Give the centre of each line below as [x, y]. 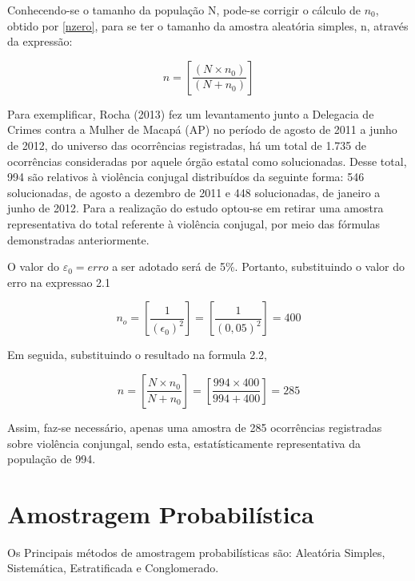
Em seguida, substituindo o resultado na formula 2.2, [137, 355]
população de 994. [52, 459]
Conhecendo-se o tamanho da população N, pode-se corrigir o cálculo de [184, 10]
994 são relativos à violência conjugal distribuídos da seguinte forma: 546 [186, 177]
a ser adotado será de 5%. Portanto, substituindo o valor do [259, 266]
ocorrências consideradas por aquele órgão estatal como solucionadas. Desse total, [207, 161]
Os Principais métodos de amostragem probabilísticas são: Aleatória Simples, [196, 552]
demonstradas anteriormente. [78, 239]
